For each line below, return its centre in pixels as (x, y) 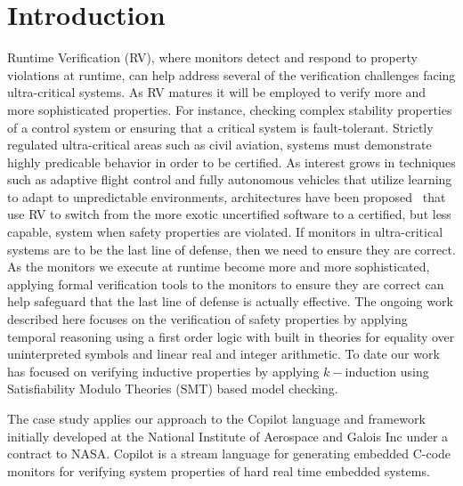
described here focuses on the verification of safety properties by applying (207, 319)
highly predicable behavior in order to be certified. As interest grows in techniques (231, 162)
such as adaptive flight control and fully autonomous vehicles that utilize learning (230, 179)
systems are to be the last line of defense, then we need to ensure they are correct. (231, 249)
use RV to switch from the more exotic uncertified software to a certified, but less (229, 214)
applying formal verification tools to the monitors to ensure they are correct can (226, 283)
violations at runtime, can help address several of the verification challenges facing (231, 74)
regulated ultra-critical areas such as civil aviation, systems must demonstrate (219, 145)
